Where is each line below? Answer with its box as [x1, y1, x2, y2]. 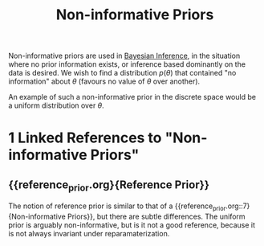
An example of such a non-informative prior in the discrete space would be [8, 92, 257, 102]
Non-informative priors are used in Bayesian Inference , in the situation [8, 51, 241, 61]
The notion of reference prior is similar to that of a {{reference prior [8, 201, 226, 213]
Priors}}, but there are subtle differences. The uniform [67, 211, 246, 222]
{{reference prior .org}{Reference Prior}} [8, 178, 210, 194]
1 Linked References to [8, 129, 162, 147]
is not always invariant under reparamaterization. [8, 229, 170, 239]
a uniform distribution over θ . [8, 100, 104, 110]
